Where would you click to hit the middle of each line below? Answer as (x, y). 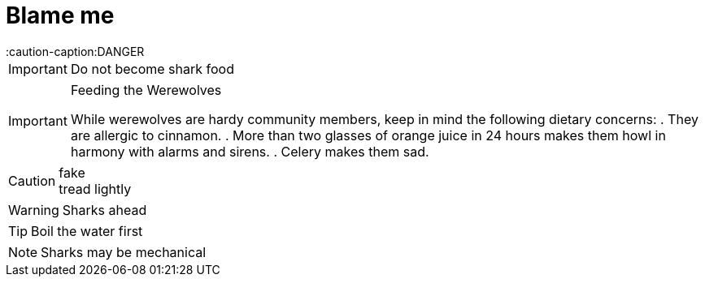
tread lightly (95, 189)
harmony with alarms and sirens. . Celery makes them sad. (250, 151)
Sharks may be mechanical (124, 252)
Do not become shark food (152, 69)
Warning (34, 210)
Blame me (60, 15)
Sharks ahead (104, 210)
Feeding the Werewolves (146, 90)
